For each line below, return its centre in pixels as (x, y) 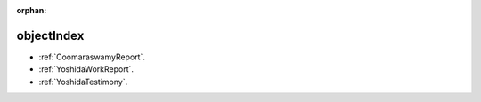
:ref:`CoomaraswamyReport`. (92, 57)
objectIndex (50, 35)
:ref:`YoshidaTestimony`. (83, 82)
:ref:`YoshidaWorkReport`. (86, 69)
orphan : (32, 10)
